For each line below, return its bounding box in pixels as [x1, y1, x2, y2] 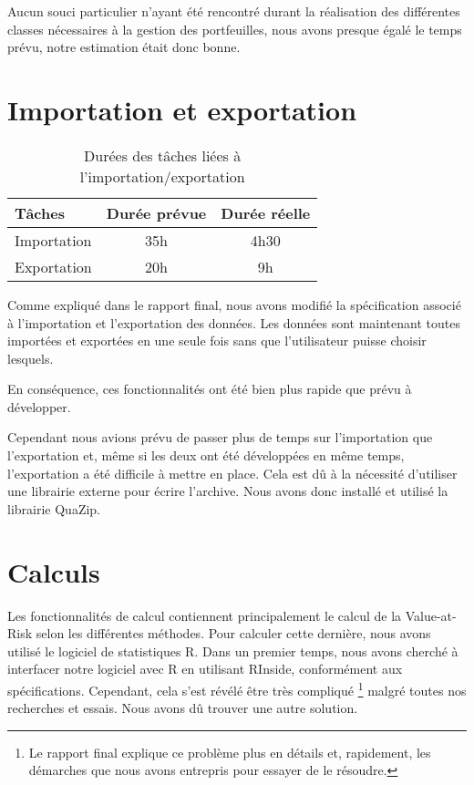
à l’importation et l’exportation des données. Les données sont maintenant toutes [7, 313, 460, 332]
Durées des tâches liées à [84, 144, 242, 166]
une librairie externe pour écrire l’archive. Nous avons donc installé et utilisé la [7, 481, 448, 501]
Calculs [7, 553, 100, 590]
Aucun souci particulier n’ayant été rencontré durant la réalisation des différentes [7, 2, 460, 20]
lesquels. [7, 348, 54, 367]
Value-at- [405, 605, 457, 625]
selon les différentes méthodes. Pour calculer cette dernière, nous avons [36, 624, 431, 643]
